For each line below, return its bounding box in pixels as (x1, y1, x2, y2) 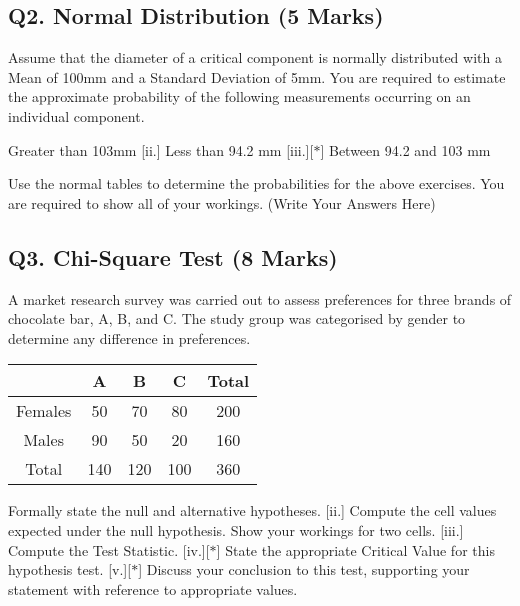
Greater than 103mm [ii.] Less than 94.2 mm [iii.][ (8, 139, 314, 160)
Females (16, 399, 72, 423)
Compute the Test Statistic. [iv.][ (8, 539, 210, 560)
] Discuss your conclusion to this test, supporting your (138, 559, 470, 580)
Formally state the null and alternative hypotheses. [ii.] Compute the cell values (8, 500, 497, 521)
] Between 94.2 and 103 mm (320, 139, 491, 160)
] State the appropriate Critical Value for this (216, 539, 495, 560)
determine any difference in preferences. (8, 327, 251, 348)
